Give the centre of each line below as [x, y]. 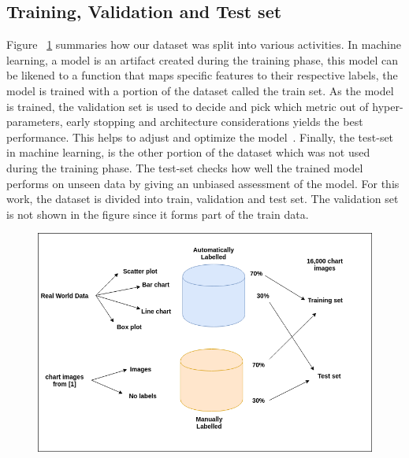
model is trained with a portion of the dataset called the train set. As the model [200, 90]
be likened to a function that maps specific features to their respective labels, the [202, 75]
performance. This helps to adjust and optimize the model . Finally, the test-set [200, 137]
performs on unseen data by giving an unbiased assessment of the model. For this [203, 183]
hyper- [388, 106]
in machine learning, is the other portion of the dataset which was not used [188, 152]
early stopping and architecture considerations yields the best [215, 122]
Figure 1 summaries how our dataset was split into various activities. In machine [204, 44]
